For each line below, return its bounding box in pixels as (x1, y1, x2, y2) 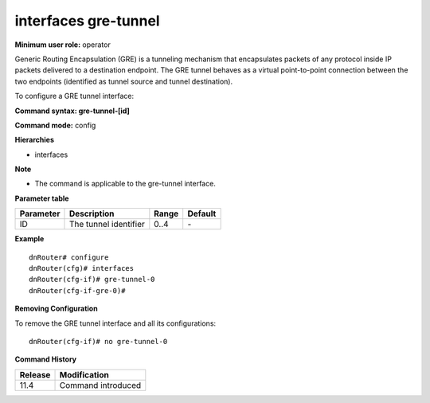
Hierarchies (14, 135, 55, 145)
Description (68, 208, 115, 219)
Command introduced (59, 379, 142, 390)
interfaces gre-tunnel (14, 12, 160, 29)
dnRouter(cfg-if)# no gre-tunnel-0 (29, 337, 168, 346)
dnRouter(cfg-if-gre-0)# (29, 286, 126, 295)
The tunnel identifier (68, 219, 145, 230)
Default (187, 208, 217, 219)
